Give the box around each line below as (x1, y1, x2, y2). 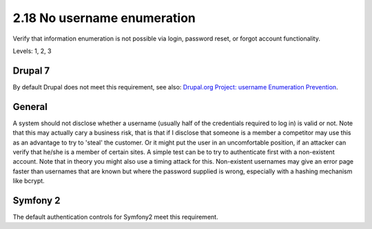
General (12, 100, 48, 113)
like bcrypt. (12, 177, 45, 185)
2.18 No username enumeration (12, 10, 196, 25)
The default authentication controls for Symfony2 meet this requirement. (12, 213, 218, 221)
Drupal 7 (12, 65, 50, 76)
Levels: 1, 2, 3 (12, 47, 52, 55)
